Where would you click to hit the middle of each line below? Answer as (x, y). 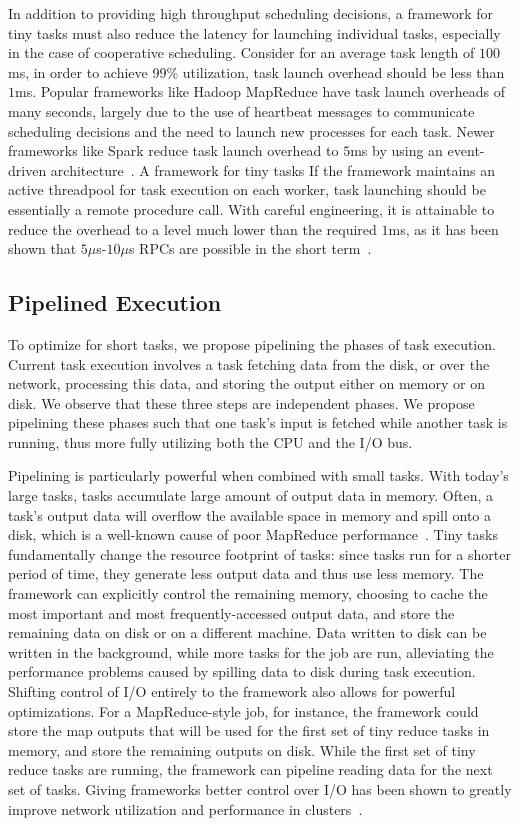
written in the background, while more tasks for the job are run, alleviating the (251, 651)
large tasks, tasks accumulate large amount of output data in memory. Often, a (250, 495)
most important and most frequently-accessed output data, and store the (231, 612)
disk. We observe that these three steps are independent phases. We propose (241, 402)
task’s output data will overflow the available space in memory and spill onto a (249, 514)
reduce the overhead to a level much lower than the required (192, 228)
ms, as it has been (443, 228)
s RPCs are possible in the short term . (250, 248)
